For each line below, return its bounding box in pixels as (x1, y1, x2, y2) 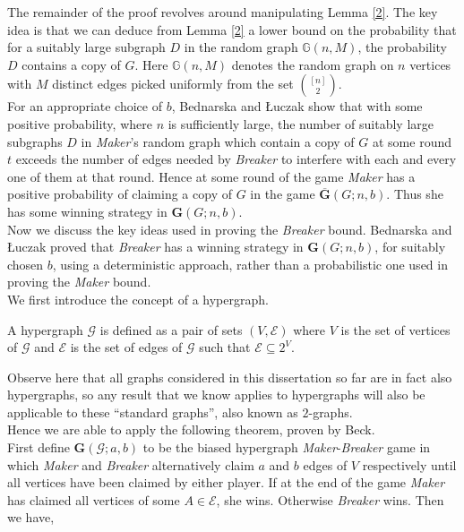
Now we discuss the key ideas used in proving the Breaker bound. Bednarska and (7, 219, 452, 238)
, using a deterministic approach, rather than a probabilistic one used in (52, 254, 448, 273)
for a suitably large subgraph (7, 38, 166, 56)
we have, (7, 508, 55, 527)
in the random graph (184, 38, 298, 56)
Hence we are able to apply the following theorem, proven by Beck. (7, 420, 375, 439)
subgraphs (7, 132, 63, 150)
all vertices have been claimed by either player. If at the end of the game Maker (7, 473, 445, 492)
